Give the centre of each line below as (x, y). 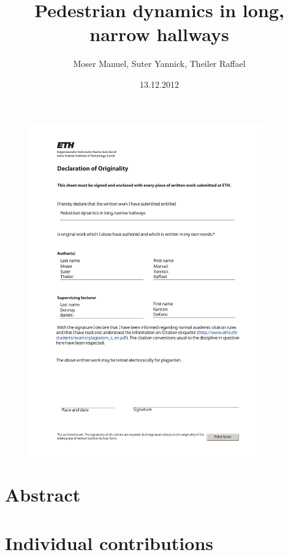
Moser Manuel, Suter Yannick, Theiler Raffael (159, 64)
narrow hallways (159, 34)
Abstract (43, 495)
